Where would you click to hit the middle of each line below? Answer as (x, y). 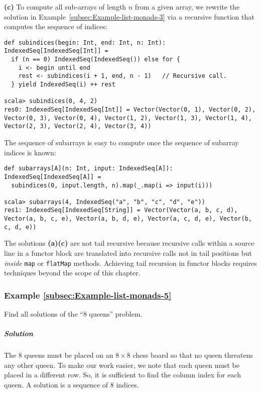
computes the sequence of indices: (56, 26)
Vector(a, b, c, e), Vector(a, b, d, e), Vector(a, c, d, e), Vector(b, (128, 219)
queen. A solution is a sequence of (56, 385)
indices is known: (30, 152)
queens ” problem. (116, 314)
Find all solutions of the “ (44, 314)
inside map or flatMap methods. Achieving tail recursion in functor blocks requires (130, 263)
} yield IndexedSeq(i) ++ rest (63, 85)
